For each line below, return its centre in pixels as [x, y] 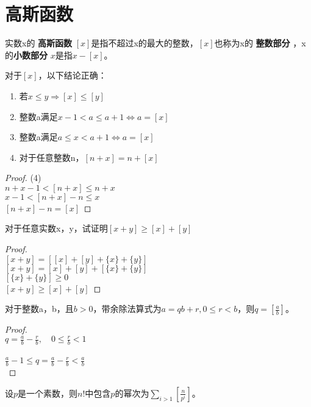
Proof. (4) [23, 178]
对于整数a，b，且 [39, 309]
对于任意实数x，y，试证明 [56, 228]
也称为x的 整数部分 [252, 43]
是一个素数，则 [48, 393]
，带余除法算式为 [127, 309]
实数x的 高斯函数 [39, 43]
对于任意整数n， [52, 157]
